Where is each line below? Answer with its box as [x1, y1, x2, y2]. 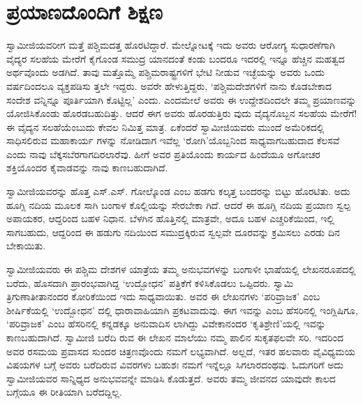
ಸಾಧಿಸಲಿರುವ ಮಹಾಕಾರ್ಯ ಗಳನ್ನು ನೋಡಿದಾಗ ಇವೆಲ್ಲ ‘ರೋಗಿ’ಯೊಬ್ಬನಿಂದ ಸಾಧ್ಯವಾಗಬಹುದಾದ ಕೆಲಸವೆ [6, 133, 340, 148]
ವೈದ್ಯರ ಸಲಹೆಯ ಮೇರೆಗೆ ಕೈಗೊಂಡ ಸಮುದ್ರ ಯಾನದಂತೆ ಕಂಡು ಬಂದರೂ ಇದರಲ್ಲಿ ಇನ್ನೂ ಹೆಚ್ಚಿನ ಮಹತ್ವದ [6, 51, 345, 65]
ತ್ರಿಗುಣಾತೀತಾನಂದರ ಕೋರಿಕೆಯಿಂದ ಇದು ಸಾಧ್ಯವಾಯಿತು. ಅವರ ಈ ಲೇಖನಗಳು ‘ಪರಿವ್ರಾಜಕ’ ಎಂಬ [6, 289, 320, 304]
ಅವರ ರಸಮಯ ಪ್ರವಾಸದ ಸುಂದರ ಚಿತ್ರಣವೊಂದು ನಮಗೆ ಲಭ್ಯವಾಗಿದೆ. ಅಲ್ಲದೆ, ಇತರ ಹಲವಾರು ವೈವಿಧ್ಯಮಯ [6, 343, 355, 358]
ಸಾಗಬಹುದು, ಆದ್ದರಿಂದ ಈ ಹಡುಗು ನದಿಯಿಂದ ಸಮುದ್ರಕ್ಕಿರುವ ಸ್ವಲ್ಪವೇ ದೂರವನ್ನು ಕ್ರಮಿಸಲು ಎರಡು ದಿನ [6, 224, 340, 239]
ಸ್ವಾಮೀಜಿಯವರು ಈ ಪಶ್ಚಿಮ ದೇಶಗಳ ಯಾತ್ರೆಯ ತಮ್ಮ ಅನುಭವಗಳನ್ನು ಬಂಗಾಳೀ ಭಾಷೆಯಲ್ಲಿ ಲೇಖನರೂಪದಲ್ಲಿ [6, 262, 356, 277]
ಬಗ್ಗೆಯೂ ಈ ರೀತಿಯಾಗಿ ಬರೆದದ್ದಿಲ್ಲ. [6, 384, 122, 399]
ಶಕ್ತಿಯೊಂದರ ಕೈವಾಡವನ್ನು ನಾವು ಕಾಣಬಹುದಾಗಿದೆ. [6, 160, 168, 175]
